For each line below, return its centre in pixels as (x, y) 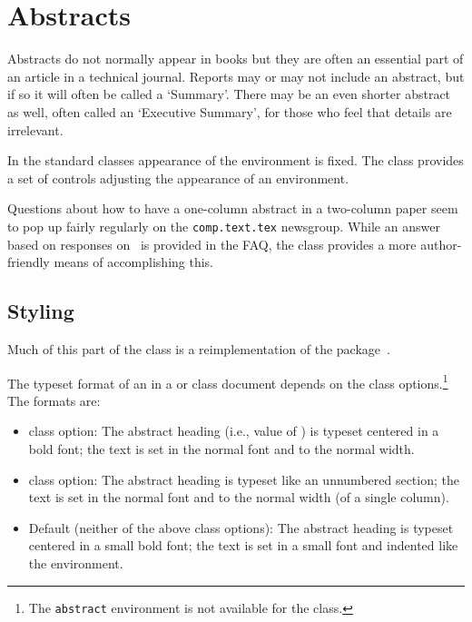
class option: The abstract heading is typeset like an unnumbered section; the (244, 479)
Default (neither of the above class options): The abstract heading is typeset (241, 527)
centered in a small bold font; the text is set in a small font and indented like (243, 545)
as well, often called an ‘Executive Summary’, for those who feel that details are (230, 111)
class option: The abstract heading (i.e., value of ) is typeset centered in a (234, 431)
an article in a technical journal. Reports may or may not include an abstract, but (236, 76)
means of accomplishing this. (134, 262)
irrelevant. (35, 129)
